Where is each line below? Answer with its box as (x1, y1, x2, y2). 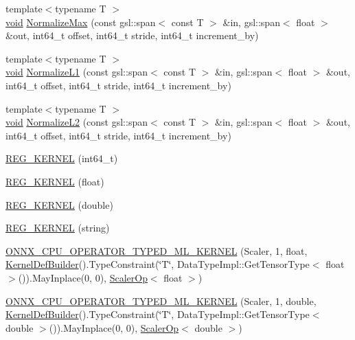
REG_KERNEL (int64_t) (5, 151, 118, 166)
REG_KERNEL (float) (5, 174, 104, 188)
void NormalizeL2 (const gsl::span (5, 115, 148, 129)
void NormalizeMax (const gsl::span (5, 14, 156, 29)
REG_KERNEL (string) (5, 220, 110, 235)
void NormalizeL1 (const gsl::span (5, 65, 148, 79)
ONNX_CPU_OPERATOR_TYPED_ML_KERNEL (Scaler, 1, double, (5, 293, 317, 308)
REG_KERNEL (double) (5, 197, 113, 212)
